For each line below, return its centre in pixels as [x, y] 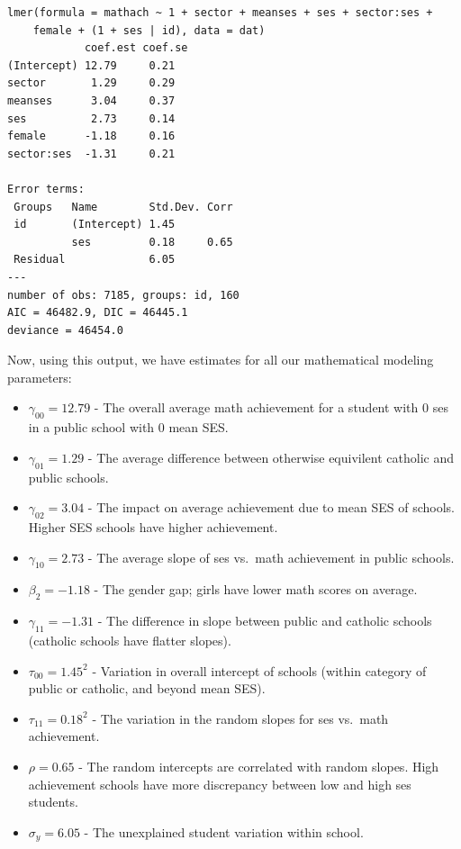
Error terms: [46, 189]
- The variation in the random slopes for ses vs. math [240, 718]
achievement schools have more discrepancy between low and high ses [220, 784]
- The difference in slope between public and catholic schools [265, 621]
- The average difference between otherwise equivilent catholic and [271, 457]
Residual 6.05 [95, 260]
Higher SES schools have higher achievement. [153, 527]
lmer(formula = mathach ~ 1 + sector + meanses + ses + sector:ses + [220, 13]
